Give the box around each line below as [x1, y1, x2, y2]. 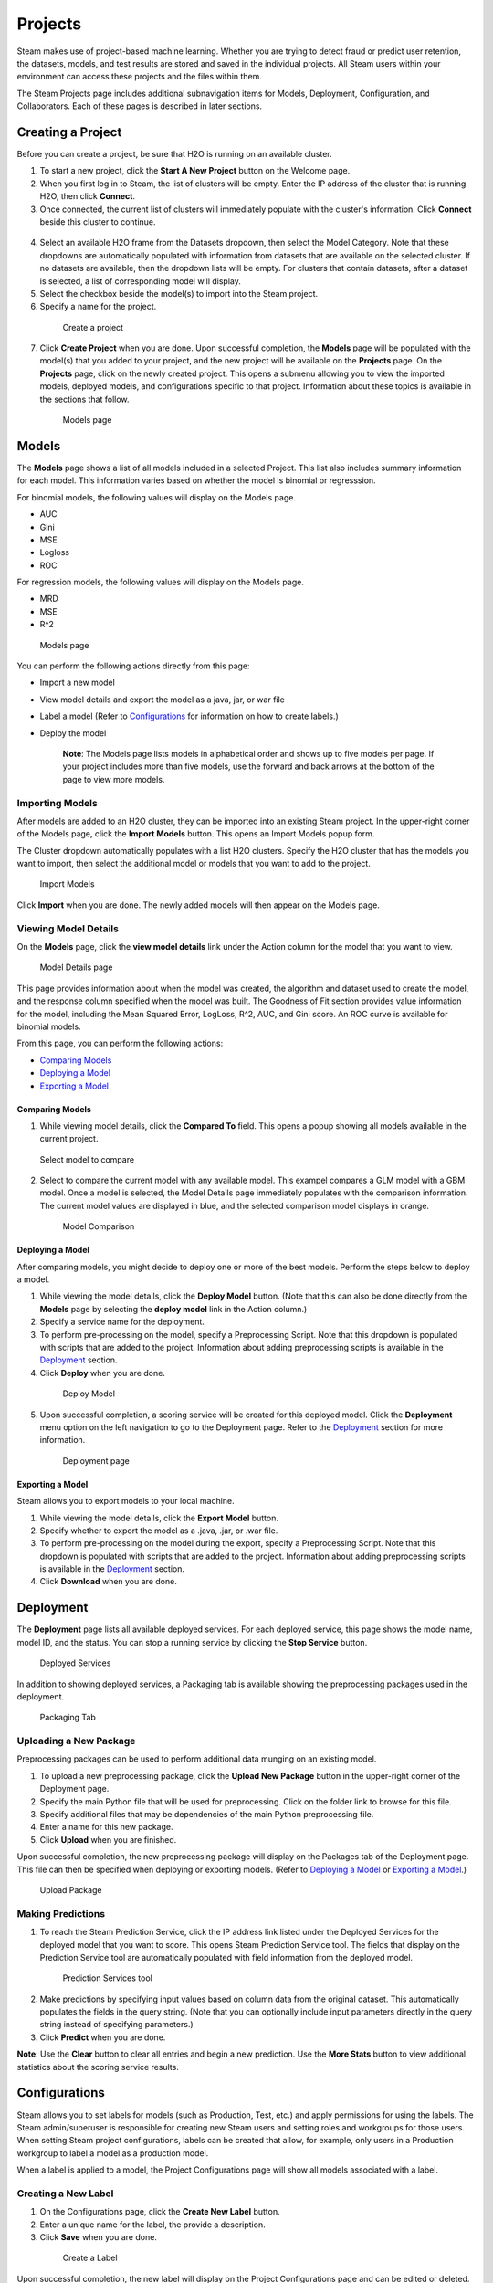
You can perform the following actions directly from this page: [16, 660, 250, 671]
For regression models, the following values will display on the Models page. [16, 576, 305, 588]
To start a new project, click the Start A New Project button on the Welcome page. [39, 165, 351, 176]
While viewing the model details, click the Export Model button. [39, 1512, 278, 1523]
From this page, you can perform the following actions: [16, 1037, 224, 1049]
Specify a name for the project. [39, 301, 157, 312]
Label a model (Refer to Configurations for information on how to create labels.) [39, 710, 340, 721]
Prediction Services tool [62, 1973, 152, 1983]
